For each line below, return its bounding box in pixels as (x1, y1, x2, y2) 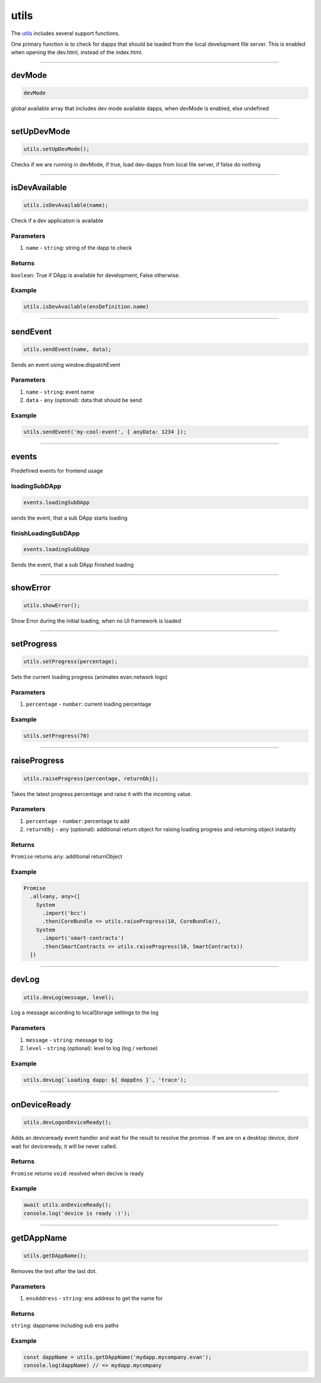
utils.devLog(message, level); (23, 994, 115, 1001)
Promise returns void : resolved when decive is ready (11, 1170, 144, 1177)
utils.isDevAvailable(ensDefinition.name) (23, 303, 149, 310)
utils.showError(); (23, 602, 80, 609)
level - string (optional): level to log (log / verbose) (26, 1045, 158, 1052)
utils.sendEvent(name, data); (23, 345, 112, 353)
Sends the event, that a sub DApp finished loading (11, 561, 134, 568)
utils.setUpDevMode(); (23, 146, 90, 153)
